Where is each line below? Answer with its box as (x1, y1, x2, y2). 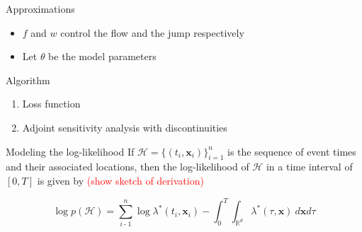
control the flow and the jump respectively (60, 25, 244, 40)
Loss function (22, 96, 81, 111)
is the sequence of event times (227, 144, 356, 158)
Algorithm (6, 72, 50, 87)
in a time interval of (266, 159, 353, 174)
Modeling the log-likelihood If (6, 144, 135, 158)
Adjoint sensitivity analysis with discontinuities (22, 120, 227, 134)
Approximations (6, 1, 75, 16)
